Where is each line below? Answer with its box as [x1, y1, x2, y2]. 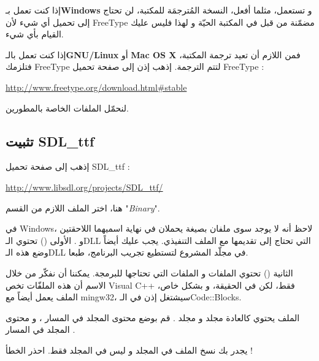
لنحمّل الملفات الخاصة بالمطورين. [6, 101, 129, 114]
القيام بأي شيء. [6, 28, 64, 40]
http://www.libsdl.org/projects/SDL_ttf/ [6, 180, 163, 193]
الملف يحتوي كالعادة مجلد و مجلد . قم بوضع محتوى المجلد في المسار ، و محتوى [6, 311, 300, 324]
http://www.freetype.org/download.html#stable [6, 80, 187, 93]
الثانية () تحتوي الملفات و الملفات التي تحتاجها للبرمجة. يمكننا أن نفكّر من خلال [6, 266, 293, 279]
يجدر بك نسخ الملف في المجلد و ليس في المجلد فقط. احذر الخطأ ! [6, 343, 253, 356]
